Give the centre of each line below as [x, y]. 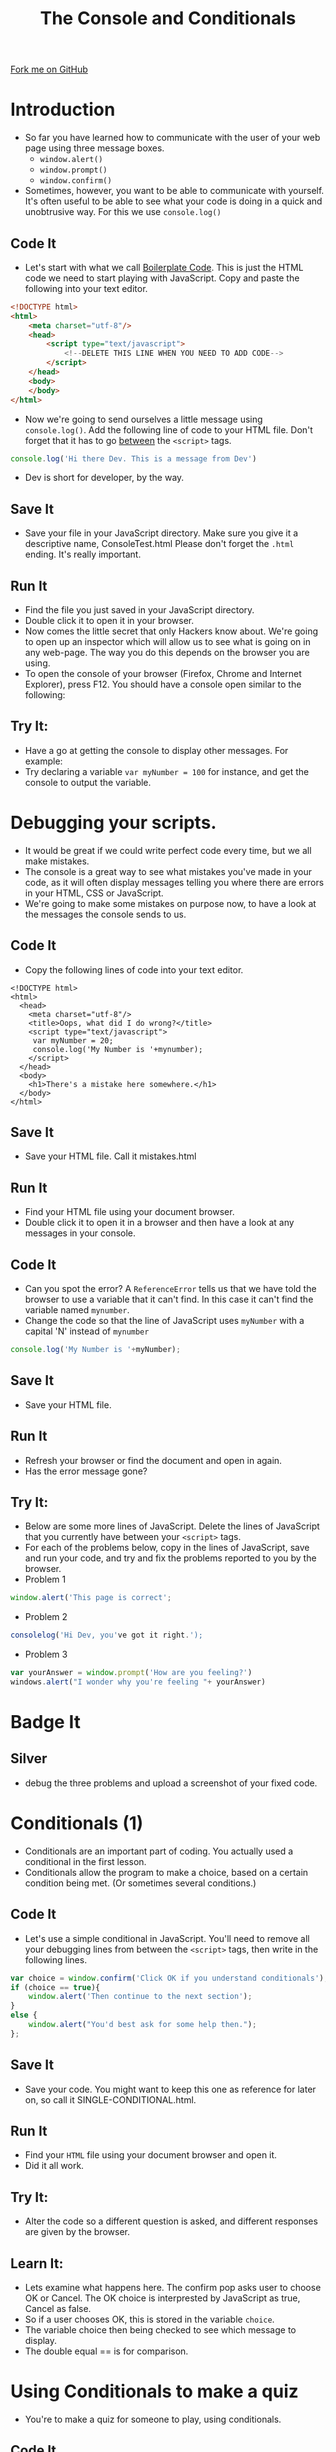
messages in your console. [80, 1233]
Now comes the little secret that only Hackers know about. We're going [171, 631]
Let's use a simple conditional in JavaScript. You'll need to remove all [167, 1938]
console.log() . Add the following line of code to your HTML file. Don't [168, 429]
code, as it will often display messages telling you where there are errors [174, 882]
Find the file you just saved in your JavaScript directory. [139, 610]
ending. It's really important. [83, 554]
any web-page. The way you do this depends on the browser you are [167, 653]
